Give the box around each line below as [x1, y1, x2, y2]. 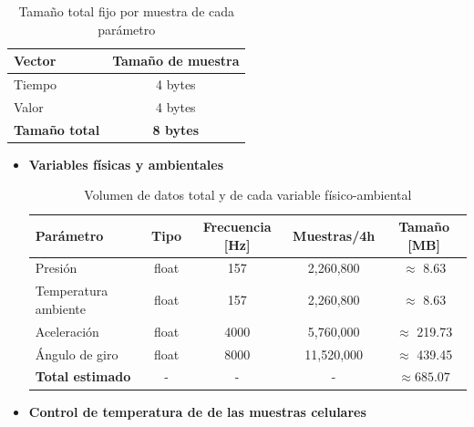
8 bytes [152, 120, 199, 139]
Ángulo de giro [35, 344, 118, 363]
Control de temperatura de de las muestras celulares [28, 401, 366, 421]
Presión [35, 258, 77, 277]
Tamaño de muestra [112, 51, 240, 70]
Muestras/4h [293, 225, 376, 245]
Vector [14, 51, 57, 70]
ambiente [35, 298, 87, 318]
